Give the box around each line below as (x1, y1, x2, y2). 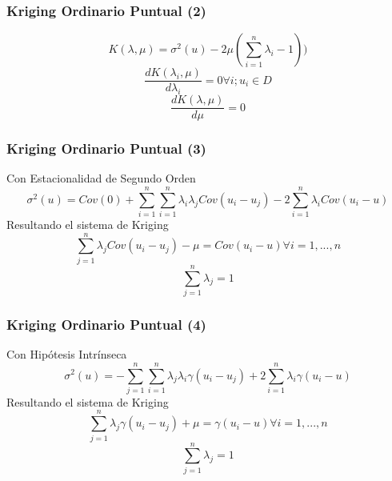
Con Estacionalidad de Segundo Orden (6, 170, 196, 186)
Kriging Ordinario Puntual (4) (6, 314, 206, 334)
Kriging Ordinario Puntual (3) (6, 138, 206, 158)
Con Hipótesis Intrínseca (6, 346, 127, 363)
